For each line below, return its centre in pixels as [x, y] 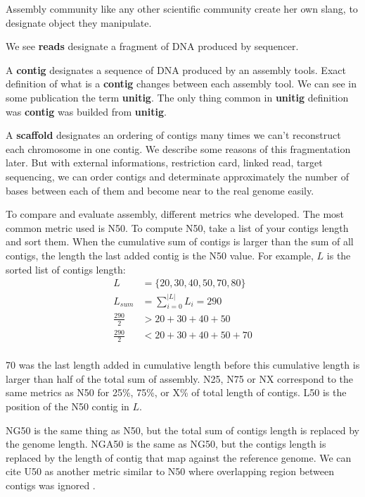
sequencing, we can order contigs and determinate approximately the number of [178, 176]
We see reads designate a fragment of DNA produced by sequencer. [152, 46]
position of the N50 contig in [68, 406]
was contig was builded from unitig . [86, 111]
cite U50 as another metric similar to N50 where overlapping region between [170, 471]
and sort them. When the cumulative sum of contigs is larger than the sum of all [180, 241]
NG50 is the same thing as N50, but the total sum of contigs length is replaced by [183, 430]
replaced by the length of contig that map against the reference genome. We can [179, 457]
